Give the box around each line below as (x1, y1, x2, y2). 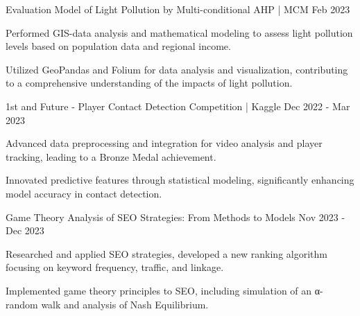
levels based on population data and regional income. (6, 39, 231, 53)
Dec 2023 (6, 223, 44, 238)
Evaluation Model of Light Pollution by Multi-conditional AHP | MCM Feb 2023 (6, 2, 350, 16)
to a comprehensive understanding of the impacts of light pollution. (6, 76, 293, 90)
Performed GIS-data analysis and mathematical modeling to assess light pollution (6, 25, 353, 39)
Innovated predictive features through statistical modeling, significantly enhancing (6, 173, 354, 187)
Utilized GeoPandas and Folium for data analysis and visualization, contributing (6, 62, 348, 76)
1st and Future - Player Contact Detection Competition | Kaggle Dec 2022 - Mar (6, 98, 350, 113)
